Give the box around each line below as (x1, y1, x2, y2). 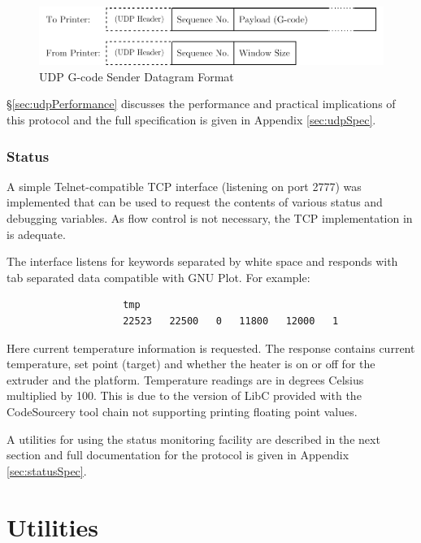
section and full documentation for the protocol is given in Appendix (7, 446, 349, 463)
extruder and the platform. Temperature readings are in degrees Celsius (7, 371, 364, 388)
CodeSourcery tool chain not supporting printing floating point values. (7, 402, 358, 419)
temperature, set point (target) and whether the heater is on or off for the (7, 355, 375, 372)
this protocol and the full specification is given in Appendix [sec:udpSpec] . (7, 111, 376, 128)
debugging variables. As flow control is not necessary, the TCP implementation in (7, 210, 413, 227)
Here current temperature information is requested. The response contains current (7, 339, 415, 356)
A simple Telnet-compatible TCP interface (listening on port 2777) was (7, 177, 362, 194)
